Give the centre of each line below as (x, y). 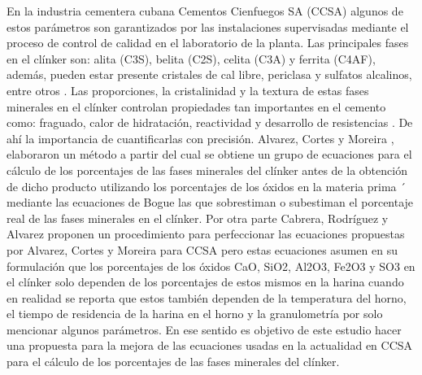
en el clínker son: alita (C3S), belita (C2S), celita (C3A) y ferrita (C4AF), (191, 58)
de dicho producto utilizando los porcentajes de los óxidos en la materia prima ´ (207, 186)
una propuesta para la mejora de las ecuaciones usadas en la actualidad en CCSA (210, 345)
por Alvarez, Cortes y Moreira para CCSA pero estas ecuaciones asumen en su (202, 249)
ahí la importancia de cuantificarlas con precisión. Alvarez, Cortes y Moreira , (200, 138)
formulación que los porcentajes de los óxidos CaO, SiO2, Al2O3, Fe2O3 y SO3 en (211, 266)
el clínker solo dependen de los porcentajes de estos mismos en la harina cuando (205, 282)
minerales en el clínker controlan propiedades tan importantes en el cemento (196, 106)
